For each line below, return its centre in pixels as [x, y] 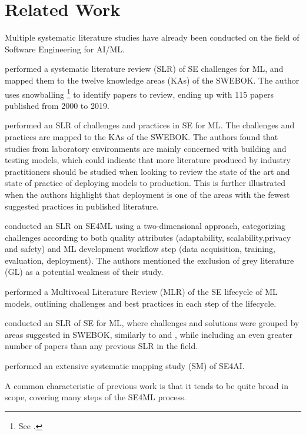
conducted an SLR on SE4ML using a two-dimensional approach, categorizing [145, 226]
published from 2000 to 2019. [57, 105]
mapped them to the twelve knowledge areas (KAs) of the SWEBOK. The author [152, 80]
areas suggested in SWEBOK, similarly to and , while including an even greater [149, 334]
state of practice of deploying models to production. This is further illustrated [145, 183]
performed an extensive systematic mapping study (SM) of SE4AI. [125, 366]
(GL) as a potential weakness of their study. [84, 272]
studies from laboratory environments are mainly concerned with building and [146, 148]
